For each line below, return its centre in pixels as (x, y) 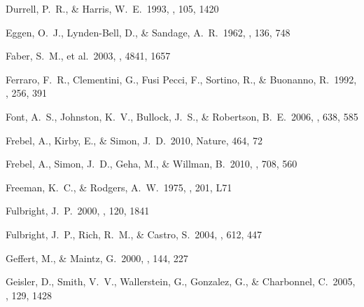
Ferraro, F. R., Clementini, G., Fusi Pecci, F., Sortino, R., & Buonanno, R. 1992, (181, 79)
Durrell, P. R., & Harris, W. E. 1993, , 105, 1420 (112, 8)
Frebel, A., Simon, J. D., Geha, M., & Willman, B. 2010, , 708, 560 (152, 164)
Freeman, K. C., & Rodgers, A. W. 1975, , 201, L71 (119, 187)
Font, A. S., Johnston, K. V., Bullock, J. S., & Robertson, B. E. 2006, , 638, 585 (182, 116)
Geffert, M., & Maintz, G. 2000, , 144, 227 (97, 258)
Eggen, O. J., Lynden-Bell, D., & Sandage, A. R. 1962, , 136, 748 (148, 32)
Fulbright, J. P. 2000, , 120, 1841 (78, 211)
